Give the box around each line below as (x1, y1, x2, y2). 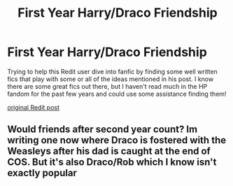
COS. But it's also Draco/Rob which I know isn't (7, 156, 217, 169)
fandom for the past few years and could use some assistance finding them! (7, 90, 227, 98)
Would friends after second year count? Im (7, 124, 198, 136)
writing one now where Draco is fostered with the (7, 134, 226, 146)
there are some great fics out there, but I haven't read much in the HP (7, 82, 208, 90)
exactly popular (7, 167, 77, 179)
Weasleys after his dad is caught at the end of (7, 145, 211, 157)
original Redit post (7, 103, 60, 111)
